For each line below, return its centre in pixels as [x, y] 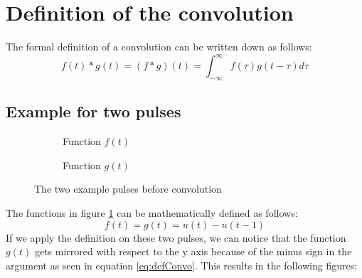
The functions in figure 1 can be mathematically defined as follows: [152, 213]
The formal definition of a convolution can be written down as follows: [159, 47]
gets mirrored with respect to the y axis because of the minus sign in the [193, 251]
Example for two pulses [94, 111]
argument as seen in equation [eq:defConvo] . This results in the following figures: [182, 265]
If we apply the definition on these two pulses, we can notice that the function [176, 237]
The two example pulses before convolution [128, 189]
